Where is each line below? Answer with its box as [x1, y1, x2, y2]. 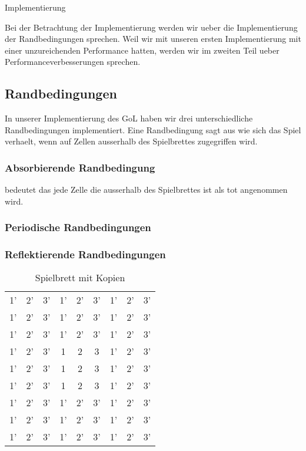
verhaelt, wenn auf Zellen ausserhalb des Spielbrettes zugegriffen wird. [5, 135, 258, 147]
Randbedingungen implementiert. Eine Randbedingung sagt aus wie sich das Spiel [5, 123, 301, 136]
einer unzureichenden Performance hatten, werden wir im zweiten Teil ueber [5, 44, 280, 56]
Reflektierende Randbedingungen [5, 247, 166, 262]
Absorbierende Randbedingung [5, 160, 155, 175]
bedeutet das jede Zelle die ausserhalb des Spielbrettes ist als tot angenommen [5, 183, 288, 196]
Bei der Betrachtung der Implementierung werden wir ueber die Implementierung [5, 21, 298, 33]
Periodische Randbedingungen [5, 220, 151, 235]
